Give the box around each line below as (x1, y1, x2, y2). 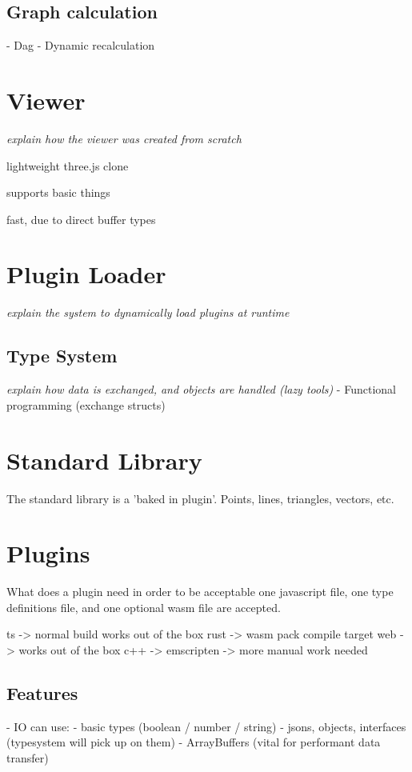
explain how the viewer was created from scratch (6, 130, 242, 146)
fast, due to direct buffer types (6, 210, 156, 227)
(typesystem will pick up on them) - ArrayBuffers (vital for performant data (6, 734, 381, 750)
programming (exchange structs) (6, 396, 166, 413)
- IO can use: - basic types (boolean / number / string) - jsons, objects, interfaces (6, 718, 406, 734)
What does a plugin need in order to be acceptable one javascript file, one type (6, 583, 394, 600)
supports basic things (6, 184, 110, 201)
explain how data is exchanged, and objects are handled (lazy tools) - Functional (6, 381, 396, 398)
